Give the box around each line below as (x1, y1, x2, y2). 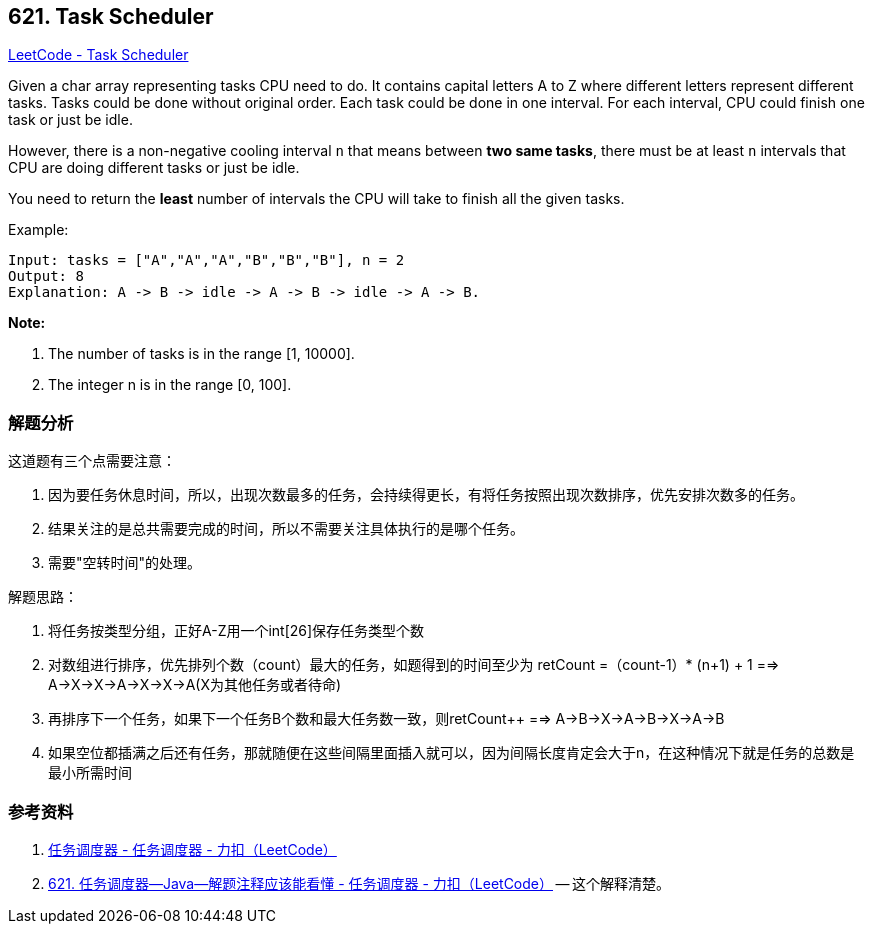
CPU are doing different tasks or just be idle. (8, 159, 300, 177)
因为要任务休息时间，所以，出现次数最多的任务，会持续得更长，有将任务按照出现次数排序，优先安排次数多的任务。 (48, 486, 804, 504)
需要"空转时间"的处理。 (48, 554, 202, 572)
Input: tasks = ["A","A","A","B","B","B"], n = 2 (8, 252, 405, 269)
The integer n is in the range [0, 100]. (48, 376, 292, 394)
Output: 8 (8, 268, 84, 285)
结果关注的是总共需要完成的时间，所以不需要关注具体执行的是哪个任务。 (48, 520, 524, 538)
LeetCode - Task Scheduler (8, 46, 189, 64)
